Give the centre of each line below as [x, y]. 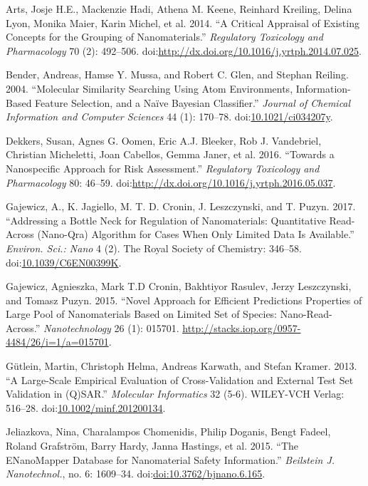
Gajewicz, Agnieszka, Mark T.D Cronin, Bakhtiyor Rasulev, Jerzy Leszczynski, [179, 286]
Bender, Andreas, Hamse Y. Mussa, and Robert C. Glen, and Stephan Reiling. [177, 74]
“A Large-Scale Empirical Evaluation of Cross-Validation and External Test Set [180, 379]
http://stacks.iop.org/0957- [242, 327]
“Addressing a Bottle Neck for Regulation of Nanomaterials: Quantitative [166, 220]
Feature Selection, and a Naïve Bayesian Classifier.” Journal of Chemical [193, 102]
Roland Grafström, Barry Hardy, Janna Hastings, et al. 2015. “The [152, 446]
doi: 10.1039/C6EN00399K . [64, 262]
